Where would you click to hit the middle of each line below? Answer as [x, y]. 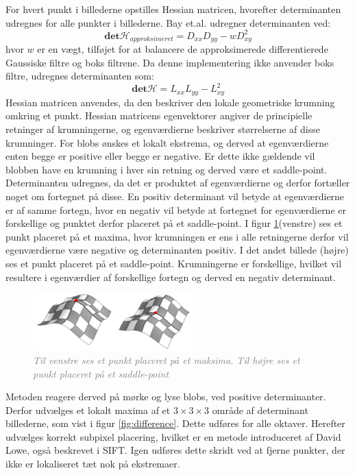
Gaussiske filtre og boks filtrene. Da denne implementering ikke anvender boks [170, 62]
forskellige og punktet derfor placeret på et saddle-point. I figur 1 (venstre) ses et [174, 223]
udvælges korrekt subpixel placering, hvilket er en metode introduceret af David [173, 436]
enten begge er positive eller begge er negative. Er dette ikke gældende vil [160, 156]
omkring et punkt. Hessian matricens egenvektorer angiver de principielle [159, 115]
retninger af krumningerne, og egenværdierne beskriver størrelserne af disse [163, 129]
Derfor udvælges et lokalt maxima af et [88, 410]
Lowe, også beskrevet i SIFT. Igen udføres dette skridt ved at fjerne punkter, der [175, 450]
